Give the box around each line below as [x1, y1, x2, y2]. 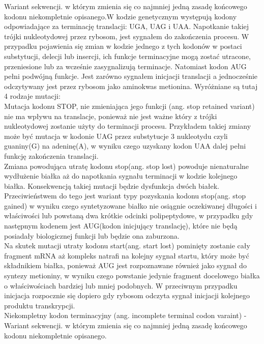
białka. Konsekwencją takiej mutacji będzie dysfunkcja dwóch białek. [4, 180, 219, 191]
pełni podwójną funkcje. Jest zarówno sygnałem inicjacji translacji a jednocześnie [4, 71, 258, 81]
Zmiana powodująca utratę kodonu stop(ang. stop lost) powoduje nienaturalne [4, 160, 249, 171]
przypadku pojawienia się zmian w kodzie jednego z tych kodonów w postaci [4, 41, 242, 51]
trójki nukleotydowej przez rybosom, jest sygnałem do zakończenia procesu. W [4, 31, 249, 41]
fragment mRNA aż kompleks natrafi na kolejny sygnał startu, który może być [4, 250, 249, 261]
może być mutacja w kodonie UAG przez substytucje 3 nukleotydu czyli [4, 130, 228, 141]
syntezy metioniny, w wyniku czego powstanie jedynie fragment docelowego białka [4, 270, 260, 281]
